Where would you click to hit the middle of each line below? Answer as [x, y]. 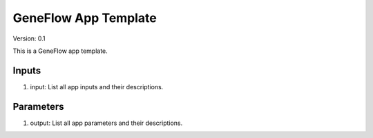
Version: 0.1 [29, 38]
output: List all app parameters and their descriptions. [106, 123]
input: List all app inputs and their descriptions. [97, 87]
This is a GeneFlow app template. [60, 51]
